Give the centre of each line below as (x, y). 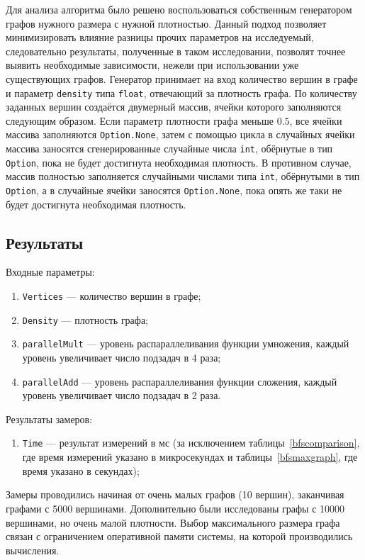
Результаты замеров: (49, 419)
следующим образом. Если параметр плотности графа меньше (140, 120)
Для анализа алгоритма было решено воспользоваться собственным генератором (179, 9)
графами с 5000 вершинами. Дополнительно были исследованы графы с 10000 (175, 508)
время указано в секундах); (81, 470)
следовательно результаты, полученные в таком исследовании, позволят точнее (176, 51)
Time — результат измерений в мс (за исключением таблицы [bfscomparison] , (191, 443)
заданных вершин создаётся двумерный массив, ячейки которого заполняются (174, 107)
